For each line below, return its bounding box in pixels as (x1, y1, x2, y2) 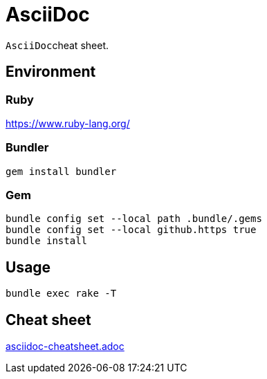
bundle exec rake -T (6, 288, 117, 299)
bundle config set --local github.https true (6, 224, 257, 236)
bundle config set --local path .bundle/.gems (6, 213, 262, 225)
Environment (6, 63, 96, 81)
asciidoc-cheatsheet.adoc (6, 340, 125, 353)
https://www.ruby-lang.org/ (6, 117, 130, 129)
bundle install (6, 235, 88, 247)
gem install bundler (6, 165, 117, 177)
